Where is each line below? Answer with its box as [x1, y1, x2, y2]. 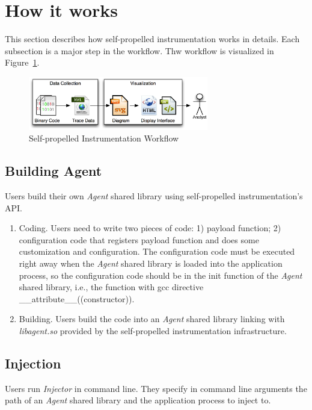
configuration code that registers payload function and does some [19, 233, 259, 246]
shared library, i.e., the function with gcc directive [19, 281, 204, 293]
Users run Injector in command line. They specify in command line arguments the [5, 382, 307, 394]
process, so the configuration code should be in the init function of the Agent [19, 269, 302, 281]
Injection [5, 354, 61, 373]
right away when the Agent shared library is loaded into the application [19, 257, 283, 270]
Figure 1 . [5, 56, 40, 69]
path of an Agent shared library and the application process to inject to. [5, 394, 271, 406]
